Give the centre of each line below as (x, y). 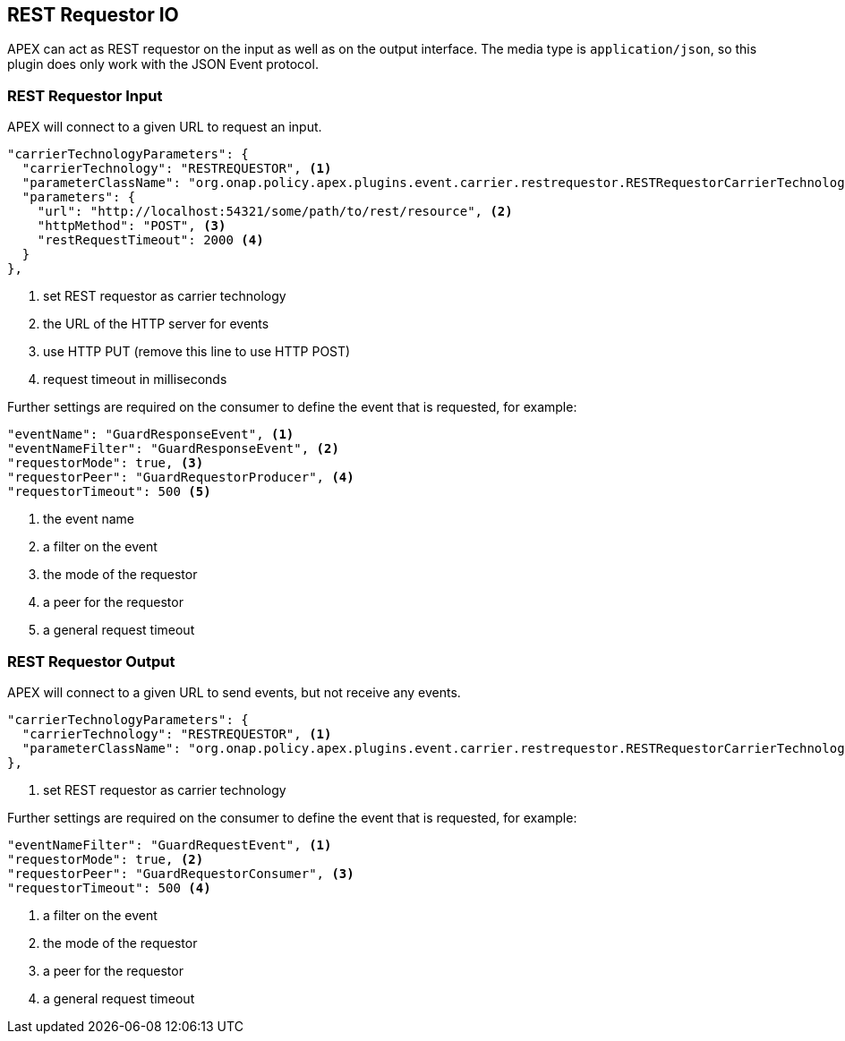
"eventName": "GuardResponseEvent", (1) (151, 435)
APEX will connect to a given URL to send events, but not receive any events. (234, 692)
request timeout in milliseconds (135, 380)
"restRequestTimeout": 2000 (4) (150, 240)
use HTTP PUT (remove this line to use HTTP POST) (197, 352)
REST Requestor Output (91, 661)
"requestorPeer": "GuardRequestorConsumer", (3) (181, 873)
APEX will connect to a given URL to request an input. (165, 127)
